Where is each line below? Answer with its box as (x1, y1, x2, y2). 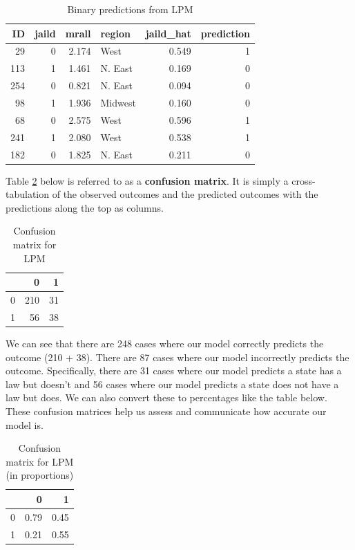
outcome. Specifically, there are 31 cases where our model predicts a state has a (6, 363, 342, 378)
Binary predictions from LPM (67, 2, 193, 16)
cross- (291, 173, 316, 187)
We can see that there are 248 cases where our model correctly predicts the (6, 336, 324, 350)
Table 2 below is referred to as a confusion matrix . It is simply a (6, 173, 289, 187)
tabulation (6, 187, 50, 201)
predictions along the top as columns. (6, 200, 164, 214)
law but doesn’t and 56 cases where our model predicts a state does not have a (6, 376, 339, 391)
